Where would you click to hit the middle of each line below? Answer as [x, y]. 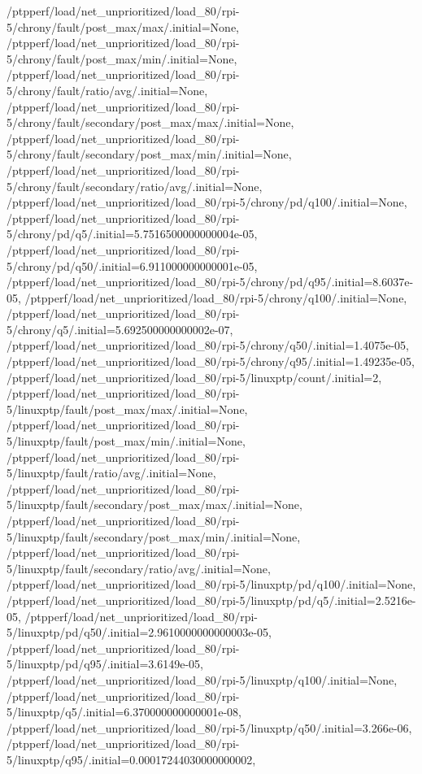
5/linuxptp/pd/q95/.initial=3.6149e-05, [105, 664]
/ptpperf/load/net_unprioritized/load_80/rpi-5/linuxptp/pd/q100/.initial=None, [211, 584]
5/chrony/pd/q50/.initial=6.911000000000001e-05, [132, 265]
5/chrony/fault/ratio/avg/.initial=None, [107, 90]
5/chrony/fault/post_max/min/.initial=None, [122, 58]
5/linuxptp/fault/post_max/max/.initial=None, [127, 409]
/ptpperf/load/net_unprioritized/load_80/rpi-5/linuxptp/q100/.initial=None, [202, 679]
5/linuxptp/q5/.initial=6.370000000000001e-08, [124, 712]
